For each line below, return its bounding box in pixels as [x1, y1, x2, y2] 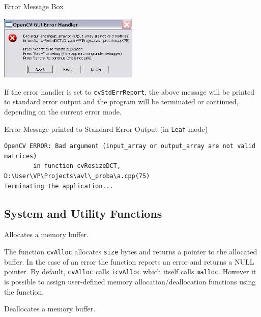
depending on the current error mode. [4, 106, 122, 117]
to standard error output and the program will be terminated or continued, [4, 96, 239, 107]
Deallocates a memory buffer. [4, 303, 96, 314]
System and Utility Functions [4, 205, 162, 221]
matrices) [4, 152, 37, 160]
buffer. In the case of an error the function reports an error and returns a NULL [4, 256, 254, 267]
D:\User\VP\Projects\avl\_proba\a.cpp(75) [4, 172, 150, 180]
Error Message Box [4, 1, 64, 11]
